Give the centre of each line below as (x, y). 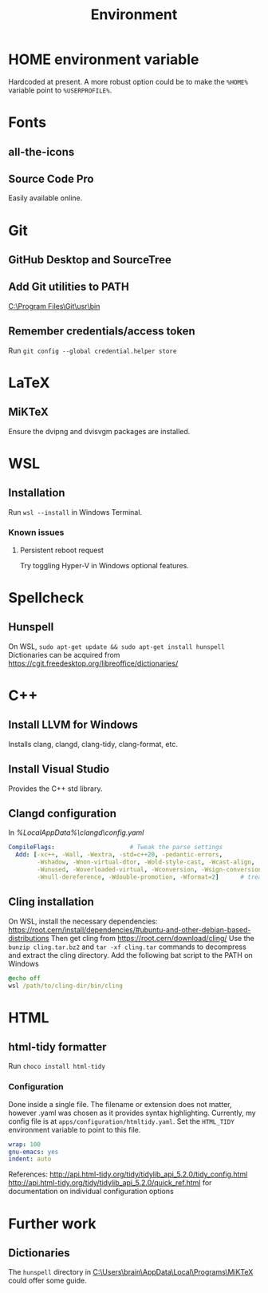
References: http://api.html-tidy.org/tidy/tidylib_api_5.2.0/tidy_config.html (128, 1174)
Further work (53, 1224)
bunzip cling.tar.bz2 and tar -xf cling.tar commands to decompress (128, 947)
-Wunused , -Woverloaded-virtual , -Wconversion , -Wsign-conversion (150, 870)
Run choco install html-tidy (57, 1066)
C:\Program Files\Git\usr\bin (54, 306)
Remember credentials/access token (102, 332)
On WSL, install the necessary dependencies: (83, 921)
